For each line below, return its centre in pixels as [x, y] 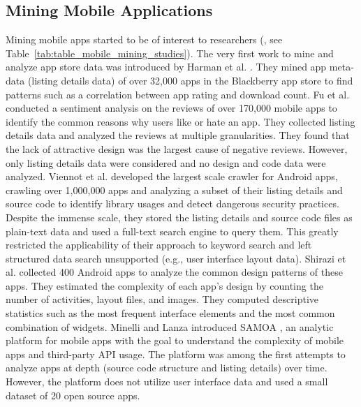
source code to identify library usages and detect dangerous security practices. [172, 203]
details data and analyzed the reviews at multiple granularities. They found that [178, 135]
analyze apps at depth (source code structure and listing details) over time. [167, 368]
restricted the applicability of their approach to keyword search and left [159, 245]
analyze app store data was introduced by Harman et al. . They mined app [166, 67]
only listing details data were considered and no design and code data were [166, 162]
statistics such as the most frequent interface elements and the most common [170, 313]
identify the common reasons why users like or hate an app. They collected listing [180, 121]
